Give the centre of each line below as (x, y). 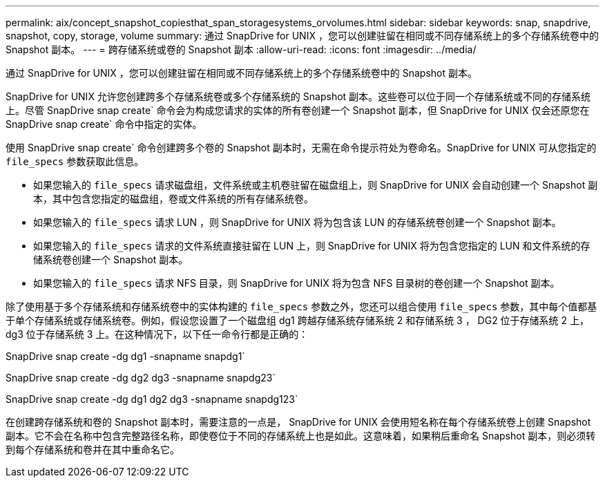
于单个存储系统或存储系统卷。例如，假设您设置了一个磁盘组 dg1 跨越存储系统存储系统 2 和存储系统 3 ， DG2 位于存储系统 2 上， (298, 320)
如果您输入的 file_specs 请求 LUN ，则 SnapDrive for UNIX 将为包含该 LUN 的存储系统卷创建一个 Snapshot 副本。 (297, 222)
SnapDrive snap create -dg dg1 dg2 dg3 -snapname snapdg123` (152, 399)
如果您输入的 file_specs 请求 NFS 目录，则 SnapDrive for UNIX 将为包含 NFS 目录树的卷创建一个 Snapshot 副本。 (297, 283)
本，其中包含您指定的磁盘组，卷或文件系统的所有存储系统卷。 (173, 199)
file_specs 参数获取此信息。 (75, 161)
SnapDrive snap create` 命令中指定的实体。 (104, 124)
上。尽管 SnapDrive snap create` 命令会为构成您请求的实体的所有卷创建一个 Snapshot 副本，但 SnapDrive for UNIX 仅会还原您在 (298, 110)
